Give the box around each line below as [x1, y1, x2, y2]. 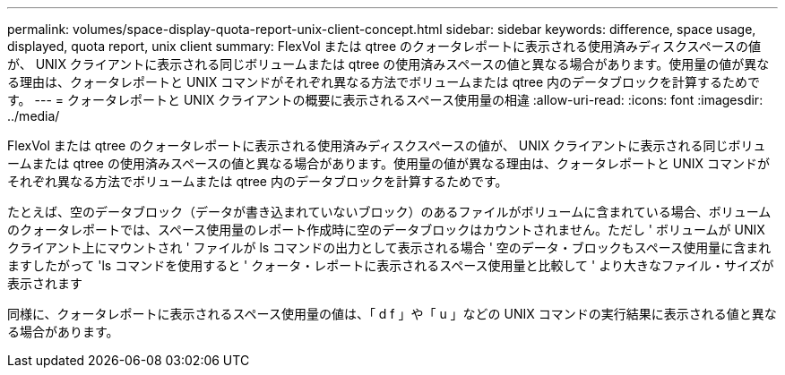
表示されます [7, 276, 82, 291]
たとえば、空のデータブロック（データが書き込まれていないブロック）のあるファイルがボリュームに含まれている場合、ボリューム [7, 204, 772, 219]
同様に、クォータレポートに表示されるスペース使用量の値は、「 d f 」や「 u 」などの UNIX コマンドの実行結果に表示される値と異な [7, 306, 777, 321]
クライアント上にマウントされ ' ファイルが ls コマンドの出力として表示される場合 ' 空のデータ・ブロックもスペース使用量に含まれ [7, 240, 772, 255]
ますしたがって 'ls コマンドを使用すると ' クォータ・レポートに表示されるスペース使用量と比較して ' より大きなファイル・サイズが [7, 258, 774, 273]
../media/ [7, 108, 60, 124]
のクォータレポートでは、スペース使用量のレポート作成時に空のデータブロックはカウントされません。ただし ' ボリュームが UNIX [7, 222, 765, 237]
